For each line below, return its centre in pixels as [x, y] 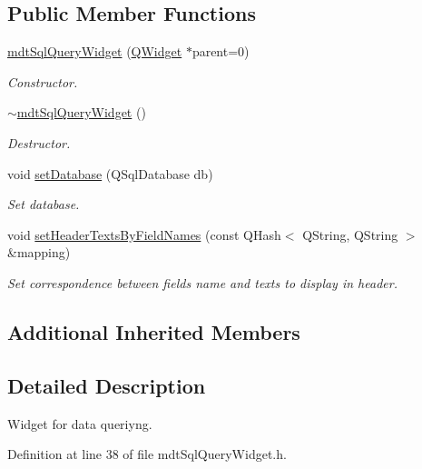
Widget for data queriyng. [80, 423]
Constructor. [43, 81]
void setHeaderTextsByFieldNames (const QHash [144, 234]
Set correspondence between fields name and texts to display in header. [202, 282]
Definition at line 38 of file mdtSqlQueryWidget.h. [147, 454]
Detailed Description [107, 385]
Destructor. [39, 142]
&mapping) [39, 252]
